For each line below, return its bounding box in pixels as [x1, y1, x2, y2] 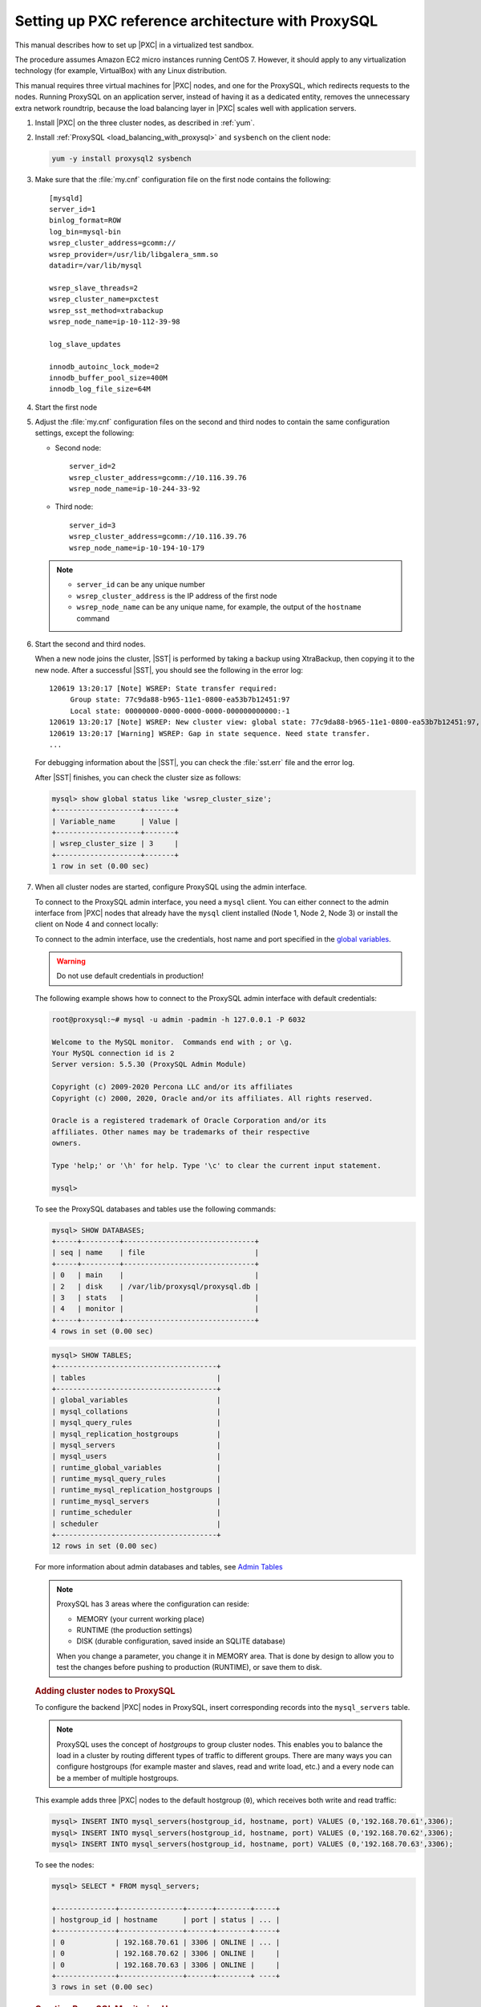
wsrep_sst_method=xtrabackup [49, 306, 164, 315]
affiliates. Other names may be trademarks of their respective [51, 1127, 310, 1136]
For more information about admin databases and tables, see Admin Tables [34, 1562, 284, 1572]
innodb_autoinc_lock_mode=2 [49, 362, 160, 371]
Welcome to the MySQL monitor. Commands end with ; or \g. [51, 1037, 293, 1047]
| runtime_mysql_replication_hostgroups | [51, 1485, 221, 1495]
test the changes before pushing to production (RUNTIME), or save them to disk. [56, 1663, 322, 1672]
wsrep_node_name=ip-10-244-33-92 [69, 484, 200, 494]
